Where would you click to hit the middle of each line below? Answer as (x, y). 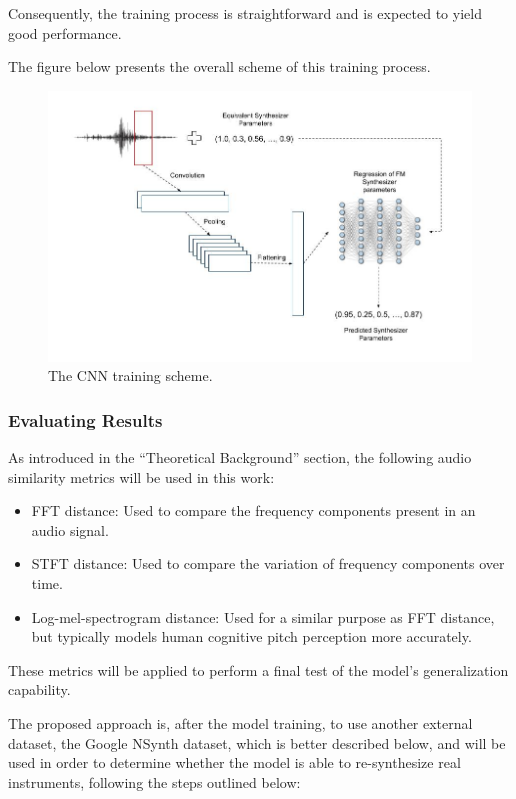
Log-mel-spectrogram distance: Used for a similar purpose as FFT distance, (263, 616)
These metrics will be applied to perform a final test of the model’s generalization (258, 669)
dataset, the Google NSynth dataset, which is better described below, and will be (257, 742)
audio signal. (70, 529)
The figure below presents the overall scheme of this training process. (219, 66)
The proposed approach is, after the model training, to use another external (240, 723)
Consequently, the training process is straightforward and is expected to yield (245, 13)
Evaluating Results (85, 419)
